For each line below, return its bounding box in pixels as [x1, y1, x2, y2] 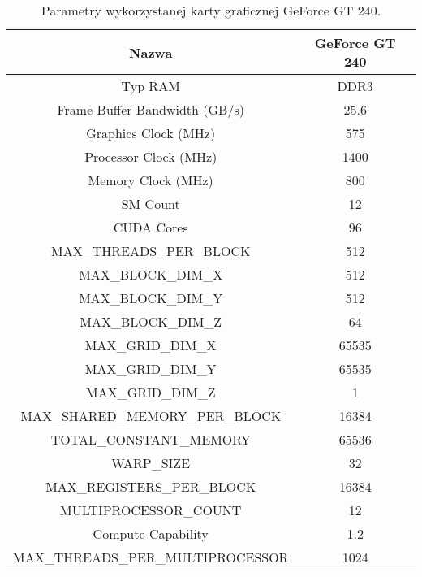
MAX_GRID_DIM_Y [84, 359, 217, 378]
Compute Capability [93, 524, 209, 543]
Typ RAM [121, 76, 180, 95]
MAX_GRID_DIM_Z [85, 383, 216, 401]
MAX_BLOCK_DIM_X [79, 265, 223, 284]
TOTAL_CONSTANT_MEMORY [50, 430, 251, 449]
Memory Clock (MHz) [88, 171, 213, 189]
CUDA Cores [113, 218, 188, 236]
